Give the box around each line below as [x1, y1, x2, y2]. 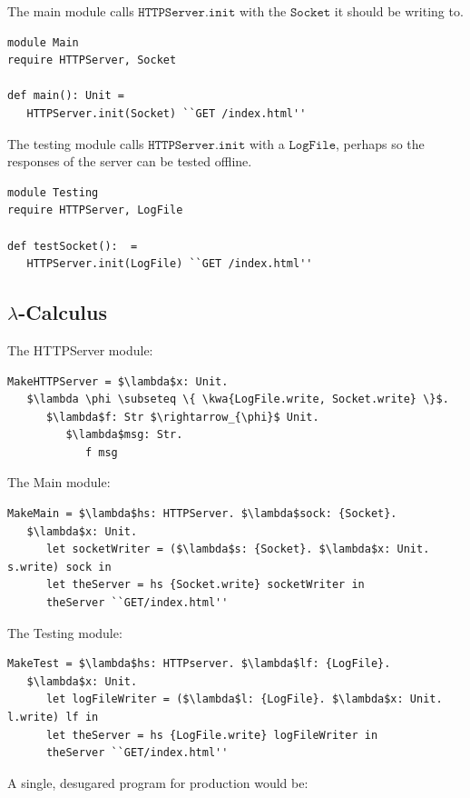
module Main [7, 35, 79, 49]
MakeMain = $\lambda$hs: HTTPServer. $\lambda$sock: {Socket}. [7, 507, 397, 521]
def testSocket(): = [7, 239, 138, 253]
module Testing [7, 185, 99, 199]
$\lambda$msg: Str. [65, 428, 183, 442]
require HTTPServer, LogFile [7, 204, 183, 217]
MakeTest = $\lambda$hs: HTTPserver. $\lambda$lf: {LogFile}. [7, 657, 391, 671]
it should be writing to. [334, 2, 464, 20]
